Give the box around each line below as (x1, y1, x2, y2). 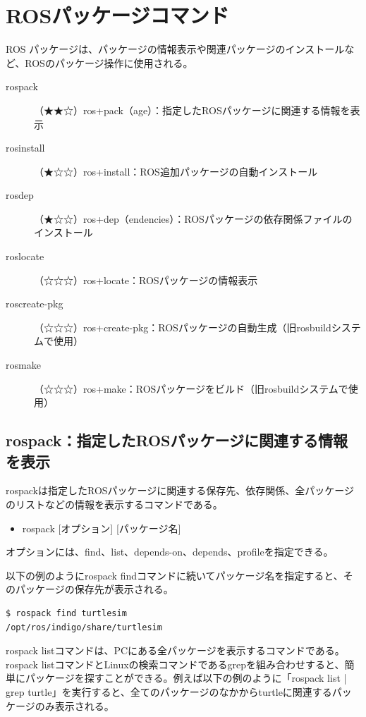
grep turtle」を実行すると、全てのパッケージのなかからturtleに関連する (6, 684, 332, 699)
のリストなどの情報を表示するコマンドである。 (6, 497, 223, 511)
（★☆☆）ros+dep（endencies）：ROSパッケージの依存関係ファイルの (34, 211, 353, 226)
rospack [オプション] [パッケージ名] (22, 520, 181, 535)
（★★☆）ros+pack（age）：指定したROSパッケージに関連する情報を (34, 102, 350, 117)
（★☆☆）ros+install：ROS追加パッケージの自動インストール (34, 164, 318, 178)
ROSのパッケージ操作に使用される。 (25, 55, 193, 70)
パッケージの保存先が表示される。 (15, 582, 173, 596)
